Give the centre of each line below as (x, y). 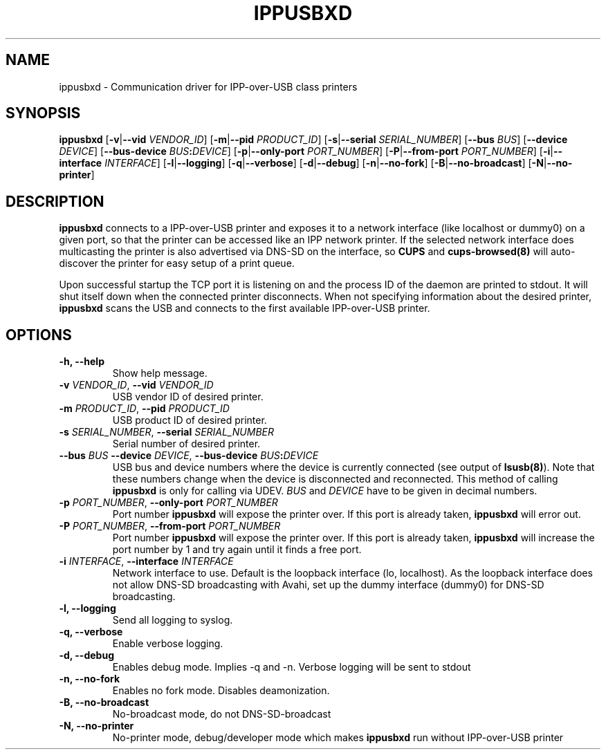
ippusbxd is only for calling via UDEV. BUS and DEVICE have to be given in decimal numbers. (325, 491)
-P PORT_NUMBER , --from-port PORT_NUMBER (170, 526)
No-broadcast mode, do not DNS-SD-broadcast (222, 714)
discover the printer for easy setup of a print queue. (177, 263)
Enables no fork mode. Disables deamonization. (221, 691)
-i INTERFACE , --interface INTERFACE (146, 561)
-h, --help (82, 362)
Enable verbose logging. (168, 644)
